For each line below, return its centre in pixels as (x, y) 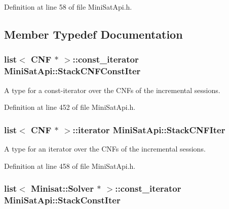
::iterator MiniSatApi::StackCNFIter (149, 129)
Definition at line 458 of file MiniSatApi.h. (70, 166)
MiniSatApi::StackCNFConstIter (72, 71)
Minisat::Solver (63, 188)
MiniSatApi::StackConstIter (62, 200)
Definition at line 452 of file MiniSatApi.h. (70, 107)
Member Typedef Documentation (93, 34)
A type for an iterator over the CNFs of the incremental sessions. (105, 148)
